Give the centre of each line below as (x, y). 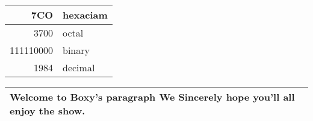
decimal (79, 67)
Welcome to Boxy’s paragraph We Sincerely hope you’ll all (152, 97)
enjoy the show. (48, 111)
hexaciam (85, 15)
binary (76, 50)
